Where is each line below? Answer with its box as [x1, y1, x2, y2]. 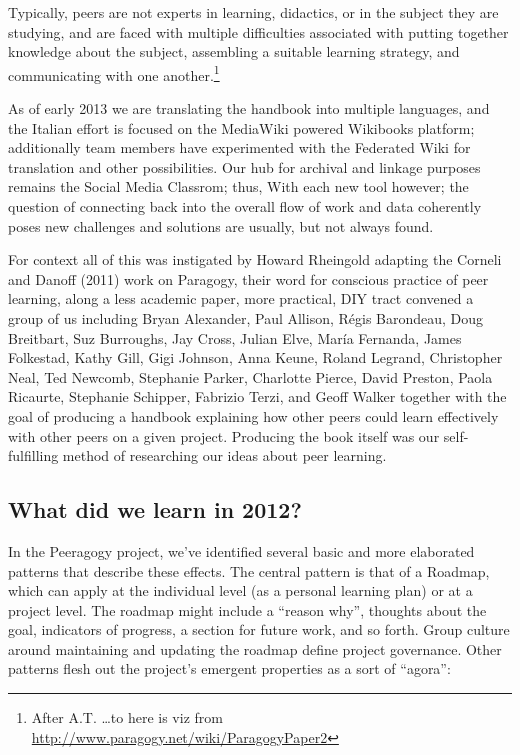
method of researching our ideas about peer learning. [62, 445, 387, 466]
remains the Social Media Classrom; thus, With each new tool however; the [8, 176, 469, 197]
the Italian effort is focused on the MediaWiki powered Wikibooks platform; [8, 117, 475, 138]
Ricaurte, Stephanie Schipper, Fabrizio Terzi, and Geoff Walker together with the [8, 386, 507, 407]
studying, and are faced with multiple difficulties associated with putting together [8, 21, 509, 42]
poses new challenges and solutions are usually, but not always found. [8, 215, 434, 236]
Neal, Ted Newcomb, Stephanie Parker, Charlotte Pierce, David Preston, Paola [8, 366, 493, 387]
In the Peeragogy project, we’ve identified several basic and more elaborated [8, 540, 475, 561]
